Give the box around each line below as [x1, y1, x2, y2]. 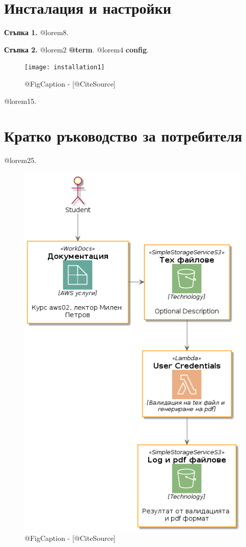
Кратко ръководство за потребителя [4, 125, 242, 146]
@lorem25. [4, 155, 37, 166]
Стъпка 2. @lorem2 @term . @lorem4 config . [4, 44, 149, 54]
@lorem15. [4, 95, 37, 106]
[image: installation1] [24, 64, 105, 71]
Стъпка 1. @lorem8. [4, 27, 69, 38]
